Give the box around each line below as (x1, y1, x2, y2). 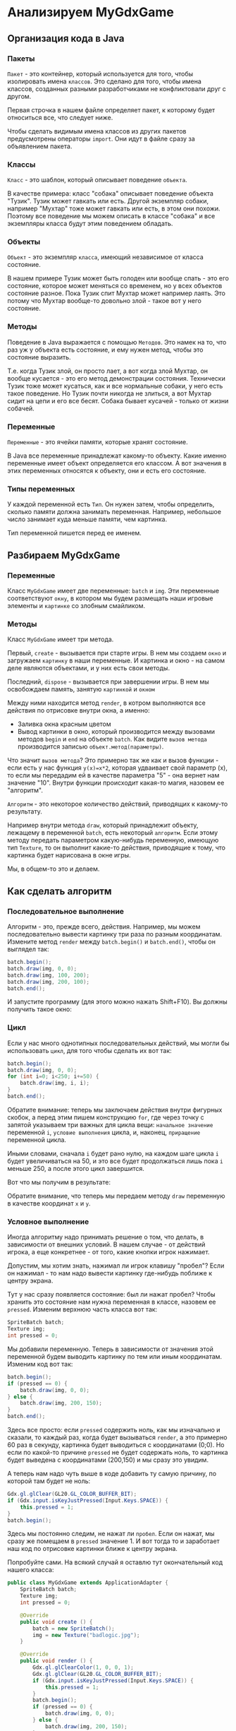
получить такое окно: (7, 1005, 73, 1013)
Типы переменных (7, 484, 75, 494)
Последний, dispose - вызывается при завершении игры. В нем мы (7, 677, 209, 686)
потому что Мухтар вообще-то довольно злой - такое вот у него (7, 297, 202, 305)
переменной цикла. (7, 1135, 67, 1144)
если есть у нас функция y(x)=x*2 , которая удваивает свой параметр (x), (7, 763, 228, 772)
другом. (7, 92, 32, 100)
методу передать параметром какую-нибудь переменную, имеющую (7, 836, 219, 845)
